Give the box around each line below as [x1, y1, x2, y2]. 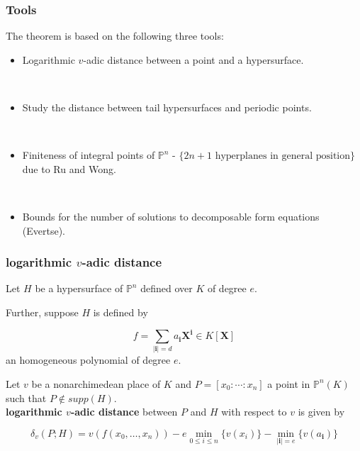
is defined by [93, 304, 148, 319]
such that [6, 390, 47, 405]
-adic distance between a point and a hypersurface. [83, 52, 304, 67]
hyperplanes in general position [215, 151, 351, 162]
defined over [140, 281, 193, 296]
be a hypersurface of [35, 281, 123, 296]
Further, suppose [6, 304, 79, 319]
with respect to [221, 404, 287, 419]
